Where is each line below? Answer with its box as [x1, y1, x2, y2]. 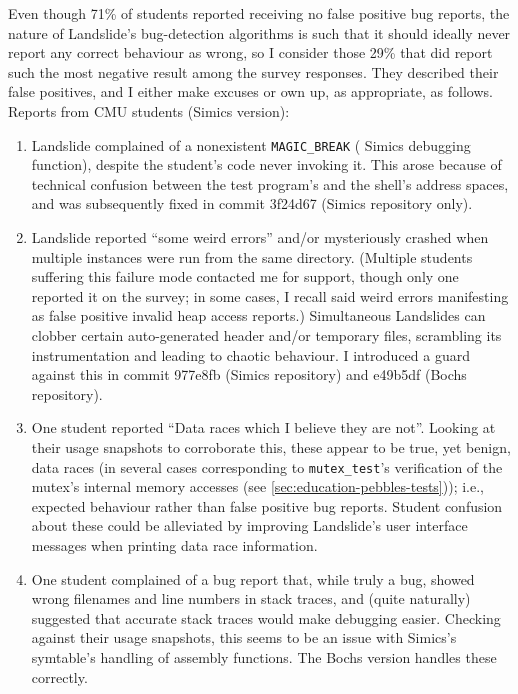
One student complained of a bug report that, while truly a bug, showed [31, 568, 475, 589]
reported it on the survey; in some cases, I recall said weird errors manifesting [31, 285, 509, 306]
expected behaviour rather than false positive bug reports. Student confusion [31, 495, 503, 516]
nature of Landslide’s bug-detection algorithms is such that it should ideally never [8, 22, 511, 43]
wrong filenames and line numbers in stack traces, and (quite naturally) [31, 588, 471, 609]
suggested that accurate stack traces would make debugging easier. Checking [31, 607, 501, 628]
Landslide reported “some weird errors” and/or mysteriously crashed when [31, 227, 489, 247]
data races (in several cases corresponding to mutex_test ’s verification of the [31, 456, 503, 477]
